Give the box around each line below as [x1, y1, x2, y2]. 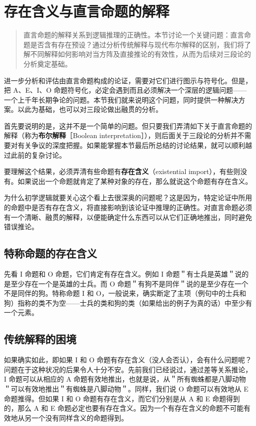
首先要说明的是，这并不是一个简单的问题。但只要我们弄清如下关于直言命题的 [4, 120, 252, 131]
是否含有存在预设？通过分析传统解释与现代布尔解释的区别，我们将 [30, 39, 244, 49]
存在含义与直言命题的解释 [4, 1, 170, 21]
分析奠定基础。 [23, 58, 72, 69]
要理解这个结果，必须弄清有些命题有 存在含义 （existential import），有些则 [4, 166, 240, 177]
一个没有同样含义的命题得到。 [31, 412, 128, 423]
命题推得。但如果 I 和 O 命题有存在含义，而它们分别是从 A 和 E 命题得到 [4, 393, 240, 403]
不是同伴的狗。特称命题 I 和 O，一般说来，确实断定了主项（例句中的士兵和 [4, 288, 246, 298]
